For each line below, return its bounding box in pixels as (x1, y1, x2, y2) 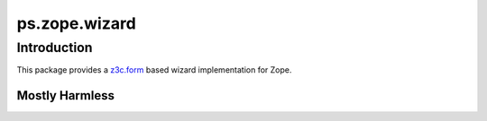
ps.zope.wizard (16, 13, 137, 33)
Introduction (16, 39, 93, 56)
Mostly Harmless (16, 88, 115, 103)
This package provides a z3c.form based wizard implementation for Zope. (16, 65, 292, 75)
